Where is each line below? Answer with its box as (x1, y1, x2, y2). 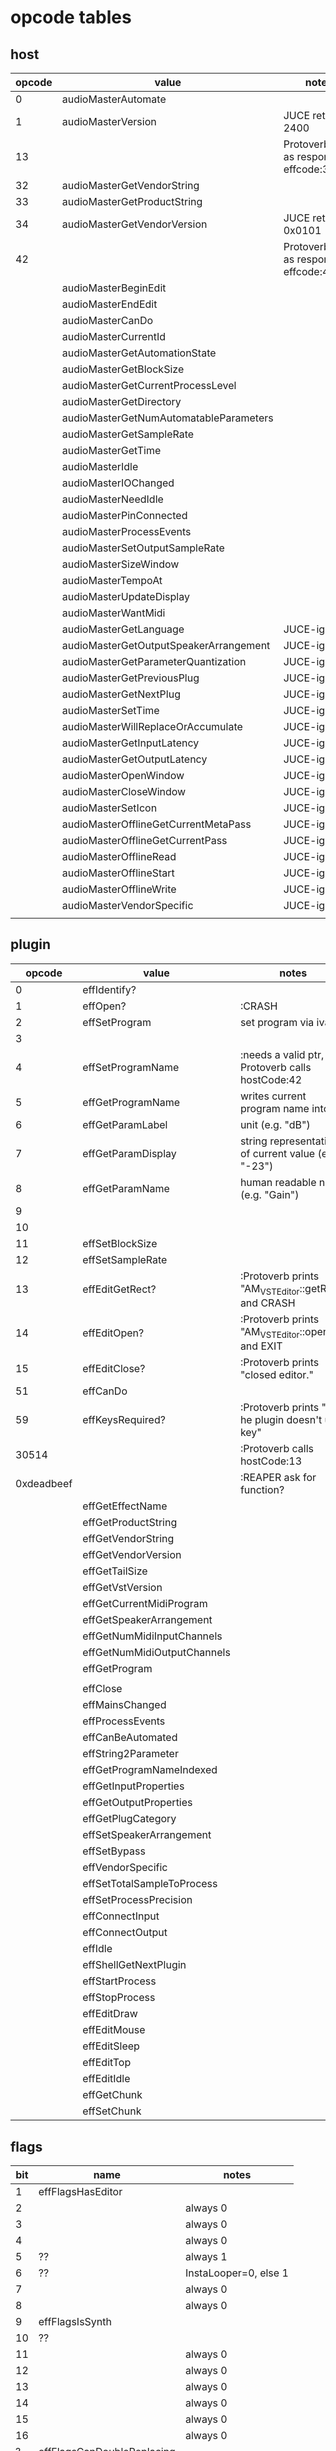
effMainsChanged (82, 1698, 167, 1712)
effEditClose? (82, 1362, 146, 1376)
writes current (239, 1089, 307, 1103)
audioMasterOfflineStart (61, 866, 175, 880)
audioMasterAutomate (61, 92, 167, 106)
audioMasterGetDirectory (61, 395, 182, 408)
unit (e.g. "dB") (239, 1117, 311, 1131)
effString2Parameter (82, 1747, 179, 1761)
